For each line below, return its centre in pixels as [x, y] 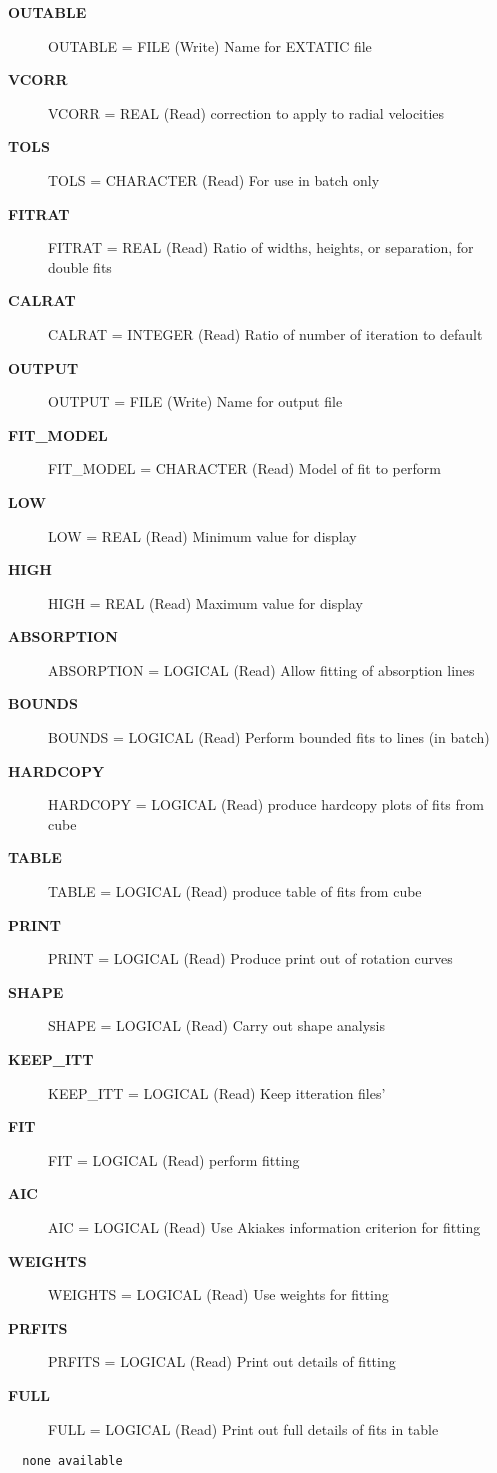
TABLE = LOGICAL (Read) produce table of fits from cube [235, 891]
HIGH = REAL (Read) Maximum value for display [205, 602]
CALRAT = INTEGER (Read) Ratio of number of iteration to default [265, 333]
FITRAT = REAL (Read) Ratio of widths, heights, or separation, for [261, 247]
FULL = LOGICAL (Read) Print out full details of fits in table [243, 1428]
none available [72, 1461]
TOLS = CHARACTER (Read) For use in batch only [214, 179]
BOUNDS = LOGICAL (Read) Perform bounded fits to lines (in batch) [269, 737]
